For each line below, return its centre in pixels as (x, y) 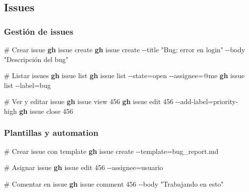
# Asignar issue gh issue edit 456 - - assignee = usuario (84, 167)
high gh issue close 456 (38, 111)
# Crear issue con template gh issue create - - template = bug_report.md (111, 151)
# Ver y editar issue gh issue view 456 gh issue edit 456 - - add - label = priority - (121, 101)
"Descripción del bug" (36, 59)
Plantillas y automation (51, 133)
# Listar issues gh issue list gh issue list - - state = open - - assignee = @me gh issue (124, 75)
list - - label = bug (27, 85)
